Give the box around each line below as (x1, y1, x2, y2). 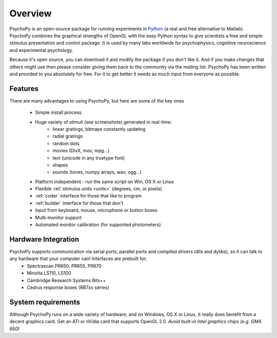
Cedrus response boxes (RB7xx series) (27, 284, 110, 290)
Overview (9, 8, 52, 19)
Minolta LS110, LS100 (27, 270, 71, 276)
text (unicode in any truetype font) (52, 154, 125, 161)
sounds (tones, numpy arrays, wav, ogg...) (52, 169, 142, 175)
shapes (52, 162, 68, 168)
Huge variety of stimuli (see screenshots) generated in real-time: (35, 118, 172, 125)
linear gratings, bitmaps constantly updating (52, 126, 146, 132)
